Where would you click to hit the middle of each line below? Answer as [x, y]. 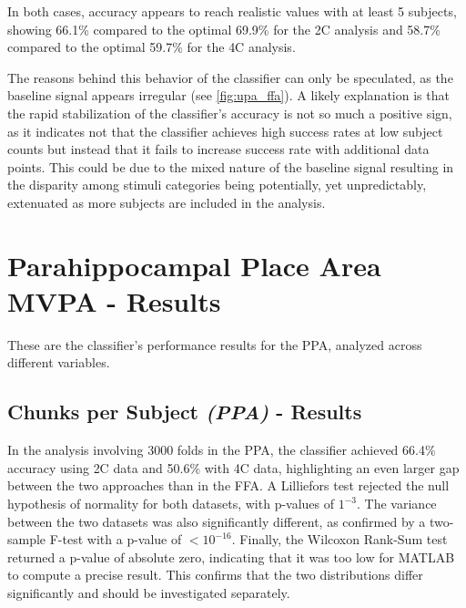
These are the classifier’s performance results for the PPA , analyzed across [215, 344]
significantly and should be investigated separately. [149, 592]
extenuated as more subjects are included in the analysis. [167, 202]
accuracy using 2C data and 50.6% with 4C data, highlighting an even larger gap [233, 467]
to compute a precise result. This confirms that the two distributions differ [215, 575]
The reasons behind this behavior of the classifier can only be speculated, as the [230, 77]
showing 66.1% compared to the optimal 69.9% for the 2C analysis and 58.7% [224, 29]
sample [27, 539]
